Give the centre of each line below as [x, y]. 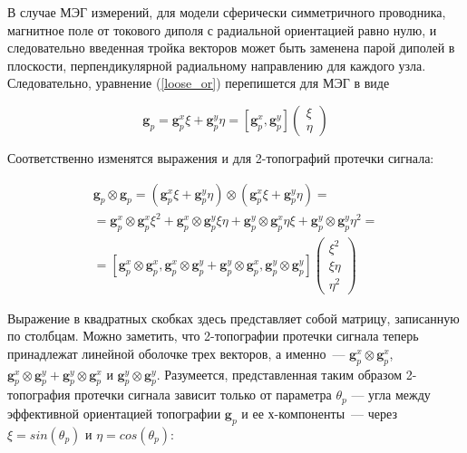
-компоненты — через [336, 413]
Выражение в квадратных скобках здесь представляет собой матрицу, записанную [233, 318]
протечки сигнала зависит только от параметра [203, 395]
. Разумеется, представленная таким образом [279, 374]
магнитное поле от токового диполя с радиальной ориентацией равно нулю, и [222, 29]
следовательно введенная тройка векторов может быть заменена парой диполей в [231, 48]
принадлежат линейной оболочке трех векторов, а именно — [176, 353]
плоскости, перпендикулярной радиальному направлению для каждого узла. [217, 65]
